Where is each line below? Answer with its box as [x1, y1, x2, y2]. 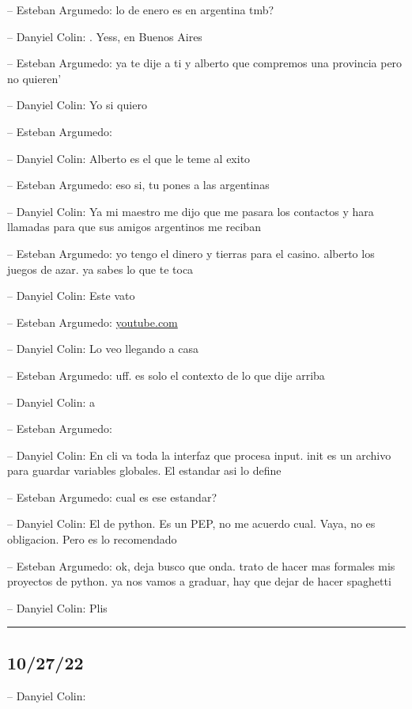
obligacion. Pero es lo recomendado [7, 531, 177, 548]
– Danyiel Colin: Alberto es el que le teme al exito [7, 150, 251, 166]
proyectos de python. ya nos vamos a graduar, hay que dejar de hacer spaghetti [7, 573, 391, 590]
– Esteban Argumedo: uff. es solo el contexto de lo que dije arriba [7, 366, 325, 383]
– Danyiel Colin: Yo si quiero [7, 97, 147, 113]
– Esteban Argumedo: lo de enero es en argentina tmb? [7, 2, 274, 17]
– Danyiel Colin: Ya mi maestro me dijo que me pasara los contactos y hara [7, 203, 374, 219]
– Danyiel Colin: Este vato [7, 287, 135, 304]
